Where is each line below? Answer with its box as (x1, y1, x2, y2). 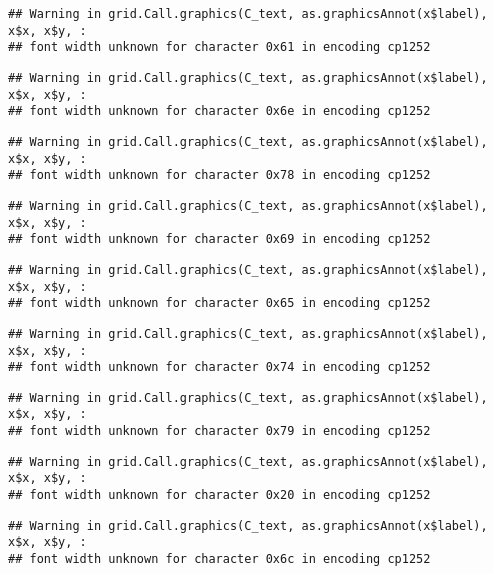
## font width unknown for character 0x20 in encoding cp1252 (8, 488, 431, 503)
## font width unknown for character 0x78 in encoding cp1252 (8, 168, 431, 183)
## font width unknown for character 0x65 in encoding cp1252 (8, 296, 431, 311)
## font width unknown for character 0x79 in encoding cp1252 (8, 424, 431, 439)
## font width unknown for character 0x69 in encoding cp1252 (8, 232, 431, 247)
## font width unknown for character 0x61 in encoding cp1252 (8, 40, 431, 55)
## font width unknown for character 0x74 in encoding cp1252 (8, 360, 431, 375)
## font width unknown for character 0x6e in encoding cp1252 (8, 104, 431, 119)
